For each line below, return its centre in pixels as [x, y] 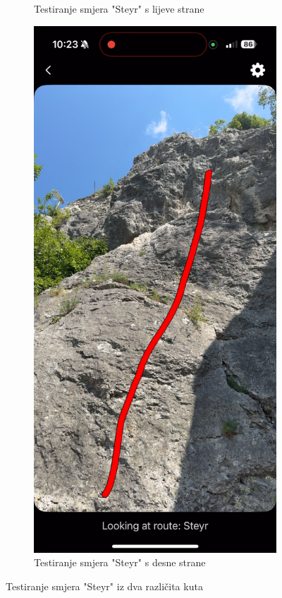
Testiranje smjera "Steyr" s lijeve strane [119, 8]
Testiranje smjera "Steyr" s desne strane [120, 562]
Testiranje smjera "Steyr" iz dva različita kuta [104, 586]
